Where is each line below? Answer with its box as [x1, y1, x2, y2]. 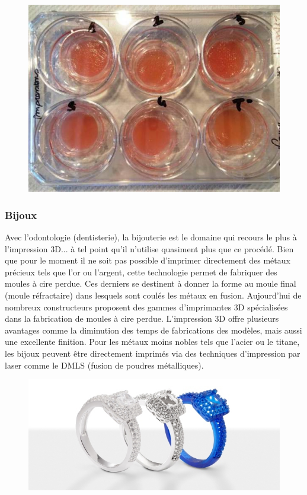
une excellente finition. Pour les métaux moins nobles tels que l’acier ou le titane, [5, 335, 300, 348]
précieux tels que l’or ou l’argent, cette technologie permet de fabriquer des [5, 265, 277, 278]
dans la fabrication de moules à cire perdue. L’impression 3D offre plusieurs [5, 312, 279, 325]
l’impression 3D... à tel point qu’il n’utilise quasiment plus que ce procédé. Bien [5, 242, 294, 255]
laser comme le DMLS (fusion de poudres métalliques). [5, 358, 204, 371]
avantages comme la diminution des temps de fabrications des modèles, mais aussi [5, 323, 302, 336]
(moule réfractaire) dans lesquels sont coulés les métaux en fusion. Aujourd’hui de [5, 288, 302, 301]
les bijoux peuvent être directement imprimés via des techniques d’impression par [5, 347, 300, 359]
